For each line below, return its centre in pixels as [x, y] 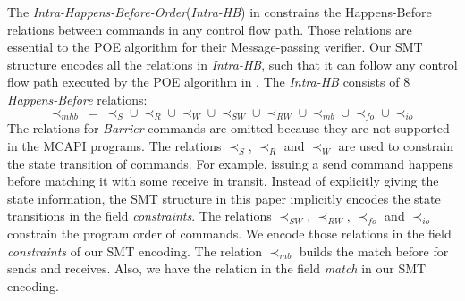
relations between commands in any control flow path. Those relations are [210, 29]
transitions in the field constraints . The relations [139, 216]
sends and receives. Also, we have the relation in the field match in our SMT [217, 268]
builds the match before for [374, 251]
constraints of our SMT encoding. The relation [135, 251]
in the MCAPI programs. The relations [114, 145]
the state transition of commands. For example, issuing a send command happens [230, 163]
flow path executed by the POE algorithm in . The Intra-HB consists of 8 [209, 82]
